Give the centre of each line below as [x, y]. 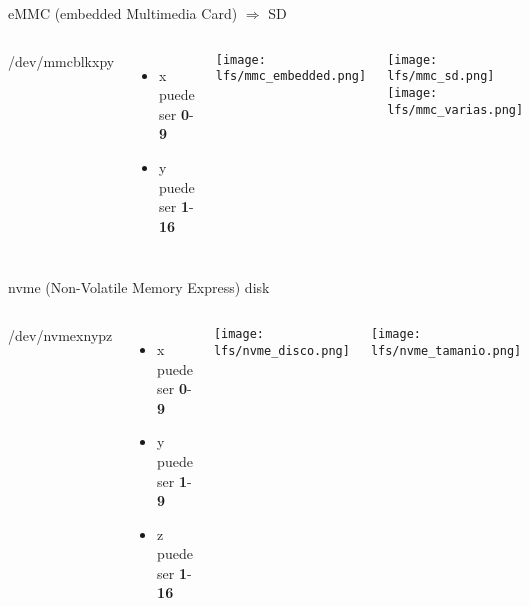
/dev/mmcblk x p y [61, 60]
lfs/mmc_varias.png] [455, 109]
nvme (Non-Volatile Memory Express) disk [139, 287]
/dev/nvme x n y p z [60, 334]
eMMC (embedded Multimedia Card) [123, 13]
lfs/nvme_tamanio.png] [446, 350]
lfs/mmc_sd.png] [441, 76]
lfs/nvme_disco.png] [281, 350]
